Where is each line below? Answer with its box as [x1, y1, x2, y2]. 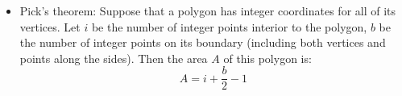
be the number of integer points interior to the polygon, [91, 18, 367, 35]
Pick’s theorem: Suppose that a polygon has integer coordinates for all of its [19, 2, 396, 19]
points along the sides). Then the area [19, 49, 208, 66]
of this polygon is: [223, 49, 312, 66]
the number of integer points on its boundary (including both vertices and [19, 34, 386, 51]
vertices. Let [19, 18, 81, 35]
